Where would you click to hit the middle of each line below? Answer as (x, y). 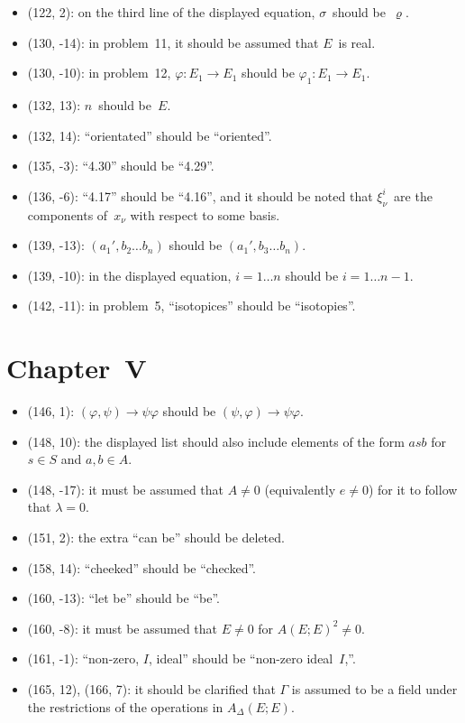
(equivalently (300, 489)
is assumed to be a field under (374, 689)
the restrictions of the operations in (125, 706)
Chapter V (77, 368)
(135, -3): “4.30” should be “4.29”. (121, 166)
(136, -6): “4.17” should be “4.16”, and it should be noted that (200, 195)
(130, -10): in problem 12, (99, 73)
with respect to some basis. (205, 214)
